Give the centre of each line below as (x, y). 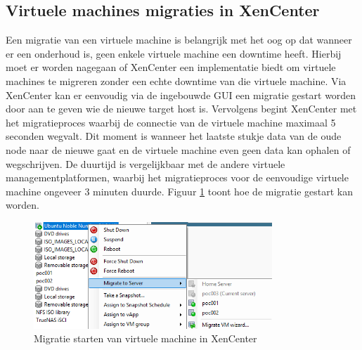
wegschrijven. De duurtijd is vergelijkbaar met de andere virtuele (146, 163)
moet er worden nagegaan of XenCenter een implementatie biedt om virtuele (171, 67)
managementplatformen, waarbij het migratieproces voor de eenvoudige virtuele (177, 177)
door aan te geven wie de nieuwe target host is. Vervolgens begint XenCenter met (181, 109)
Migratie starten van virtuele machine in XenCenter (146, 338)
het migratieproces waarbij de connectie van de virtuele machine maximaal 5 (171, 122)
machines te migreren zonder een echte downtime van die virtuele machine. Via (176, 80)
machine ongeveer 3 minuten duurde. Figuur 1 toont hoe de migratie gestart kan (179, 191)
